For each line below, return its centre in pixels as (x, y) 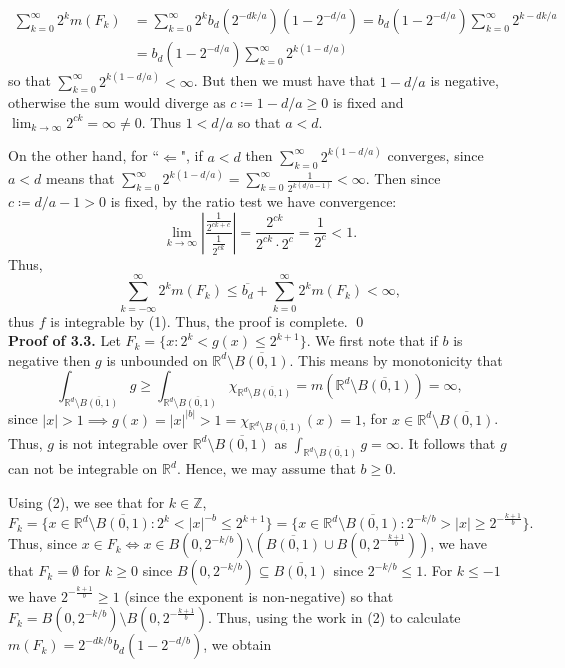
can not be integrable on (83, 468)
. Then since (403, 178)
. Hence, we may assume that (266, 468)
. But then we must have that (284, 80)
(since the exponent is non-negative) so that (259, 595)
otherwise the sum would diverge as (117, 102)
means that (80, 178)
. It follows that (447, 442)
